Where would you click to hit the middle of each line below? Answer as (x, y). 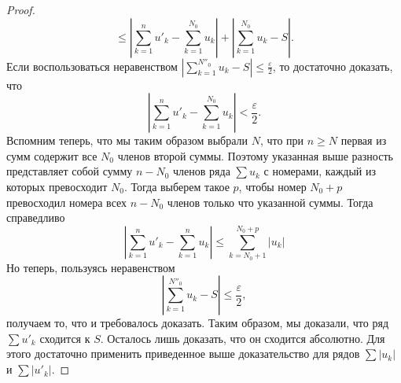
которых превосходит (57, 186)
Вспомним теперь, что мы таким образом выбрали (127, 140)
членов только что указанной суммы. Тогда (270, 202)
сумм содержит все (52, 155)
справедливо (36, 217)
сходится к (65, 338)
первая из (364, 140)
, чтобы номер (272, 186)
